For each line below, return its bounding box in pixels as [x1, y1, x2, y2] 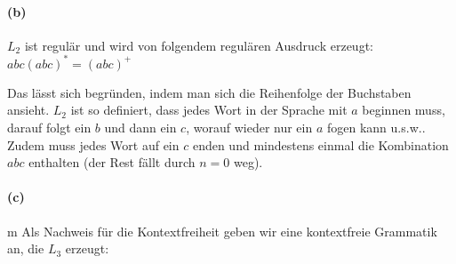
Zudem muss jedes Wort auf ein [7, 135, 180, 154]
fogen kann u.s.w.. [326, 118, 426, 137]
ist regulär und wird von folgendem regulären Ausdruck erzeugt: [24, 36, 373, 54]
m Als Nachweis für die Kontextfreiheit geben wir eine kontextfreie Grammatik [7, 221, 437, 240]
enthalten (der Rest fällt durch [28, 153, 196, 172]
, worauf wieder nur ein [186, 118, 313, 137]
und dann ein [104, 118, 177, 137]
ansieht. [7, 100, 50, 119]
